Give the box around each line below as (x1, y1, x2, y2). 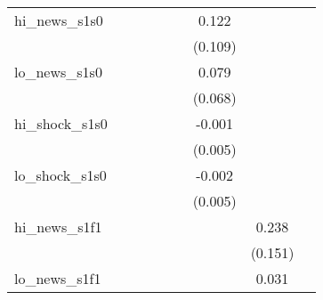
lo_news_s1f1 (14, 268, 101, 288)
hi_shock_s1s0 (14, 113, 108, 134)
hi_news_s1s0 (14, 10, 103, 30)
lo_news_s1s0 (14, 61, 102, 82)
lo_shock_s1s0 (14, 165, 107, 185)
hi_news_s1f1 (14, 216, 102, 237)
